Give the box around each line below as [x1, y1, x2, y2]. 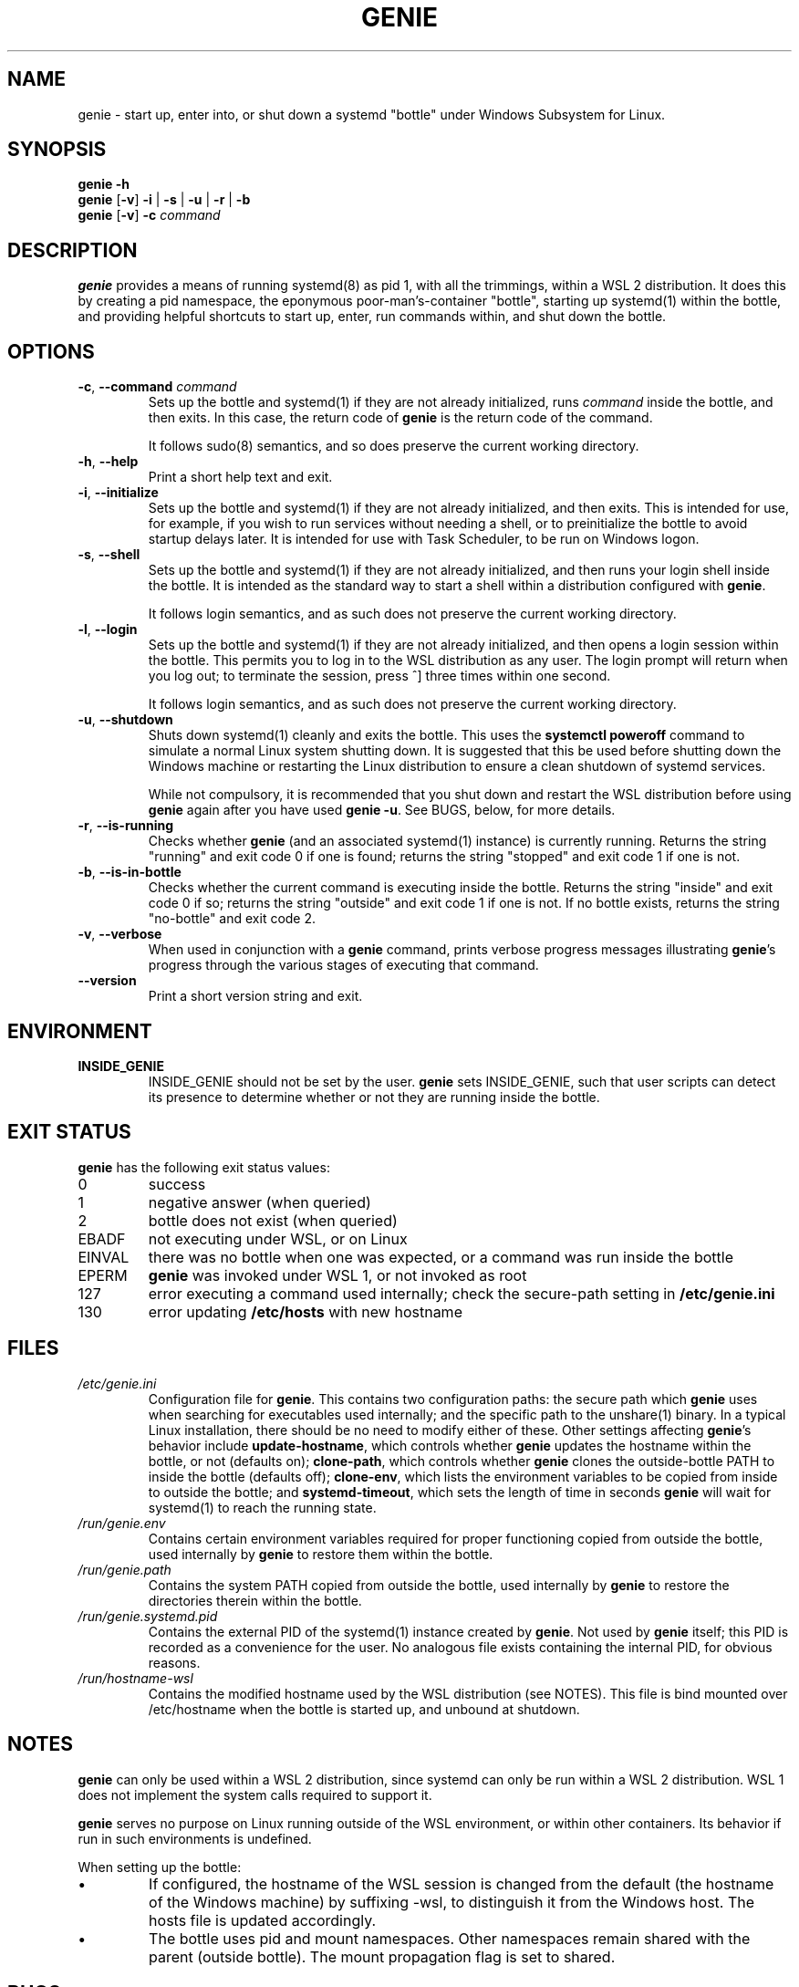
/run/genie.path [78, 1561, 171, 1577]
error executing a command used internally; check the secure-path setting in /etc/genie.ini [148, 1284, 775, 1303]
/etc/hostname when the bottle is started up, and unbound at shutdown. [148, 1701, 580, 1717]
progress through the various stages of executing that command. [148, 957, 539, 973]
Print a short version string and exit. [148, 988, 363, 1004]
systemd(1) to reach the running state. [148, 1499, 377, 1515]
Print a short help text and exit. [148, 469, 333, 485]
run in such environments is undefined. [78, 1830, 312, 1847]
